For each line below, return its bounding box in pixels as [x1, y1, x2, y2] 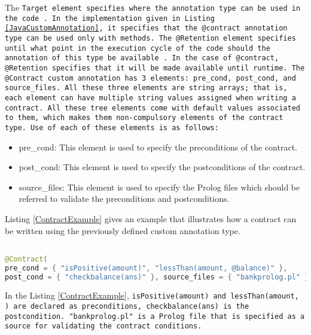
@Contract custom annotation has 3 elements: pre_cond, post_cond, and [5, 73, 296, 82]
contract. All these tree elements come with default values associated [5, 103, 300, 112]
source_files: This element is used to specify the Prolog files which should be [19, 180, 300, 193]
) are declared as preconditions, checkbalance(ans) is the [5, 302, 249, 311]
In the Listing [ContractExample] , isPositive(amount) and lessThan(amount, [5, 289, 299, 302]
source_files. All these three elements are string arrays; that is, [5, 84, 288, 93]
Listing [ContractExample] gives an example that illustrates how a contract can [5, 212, 297, 225]
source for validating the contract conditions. [5, 322, 202, 331]
